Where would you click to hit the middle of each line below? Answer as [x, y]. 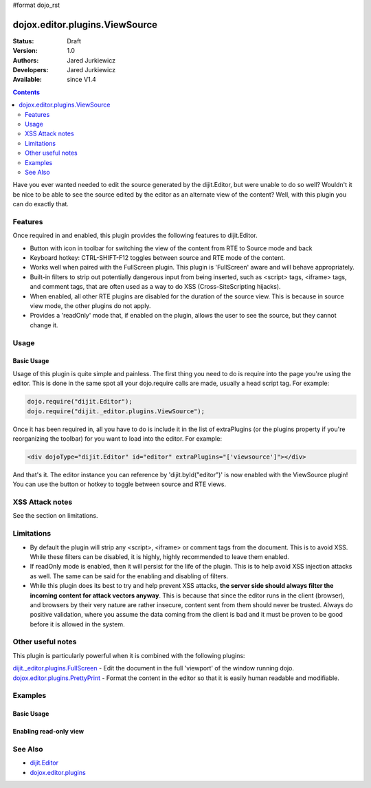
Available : [27, 80]
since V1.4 [81, 80]
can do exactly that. [41, 204]
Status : [23, 41]
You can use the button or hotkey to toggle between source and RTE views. [120, 484]
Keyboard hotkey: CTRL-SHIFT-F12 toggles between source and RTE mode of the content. [157, 258]
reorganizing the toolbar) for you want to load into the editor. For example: [117, 438]
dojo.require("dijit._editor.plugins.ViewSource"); [116, 411]
